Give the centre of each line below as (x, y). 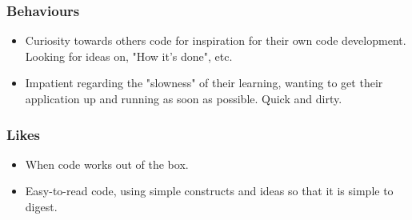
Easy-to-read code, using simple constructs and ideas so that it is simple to (209, 191)
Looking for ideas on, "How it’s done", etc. (129, 56)
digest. (41, 206)
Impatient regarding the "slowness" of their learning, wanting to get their (204, 83)
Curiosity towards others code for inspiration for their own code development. (216, 40)
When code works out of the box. (107, 164)
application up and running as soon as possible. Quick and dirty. (184, 98)
